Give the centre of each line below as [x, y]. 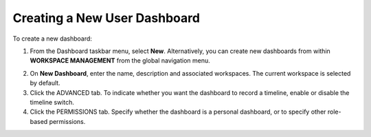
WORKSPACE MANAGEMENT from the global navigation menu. [120, 61]
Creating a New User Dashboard [106, 18]
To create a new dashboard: [53, 39]
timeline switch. [52, 102]
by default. [45, 83]
